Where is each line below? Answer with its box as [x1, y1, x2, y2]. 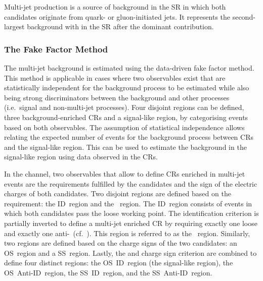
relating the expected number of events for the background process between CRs [4, 132, 253, 142]
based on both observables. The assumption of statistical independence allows [4, 122, 245, 132]
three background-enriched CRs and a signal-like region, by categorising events [4, 111, 248, 122]
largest [4, 21, 25, 32]
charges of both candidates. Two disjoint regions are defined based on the [4, 188, 231, 199]
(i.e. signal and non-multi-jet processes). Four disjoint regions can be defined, [4, 102, 244, 113]
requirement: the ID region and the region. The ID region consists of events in [4, 198, 252, 208]
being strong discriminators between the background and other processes [4, 92, 230, 102]
